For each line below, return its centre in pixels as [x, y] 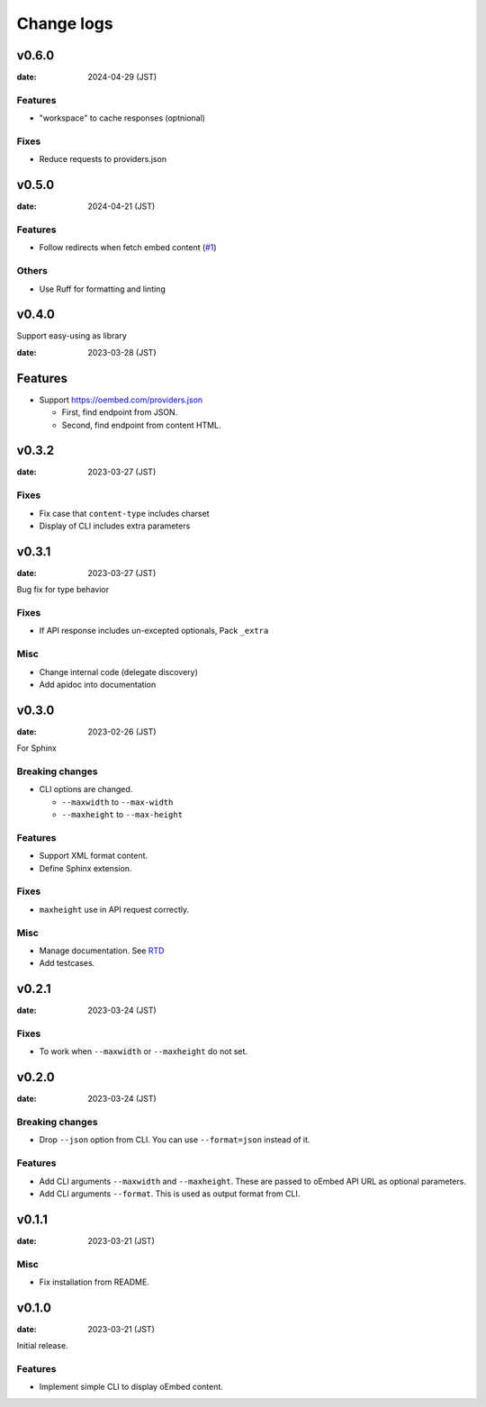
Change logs [65, 23]
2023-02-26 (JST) [122, 731]
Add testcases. [67, 963]
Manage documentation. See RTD [102, 951]
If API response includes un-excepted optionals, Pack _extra [154, 631]
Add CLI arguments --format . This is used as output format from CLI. [170, 1194]
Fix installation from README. [94, 1282]
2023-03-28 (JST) [122, 352]
